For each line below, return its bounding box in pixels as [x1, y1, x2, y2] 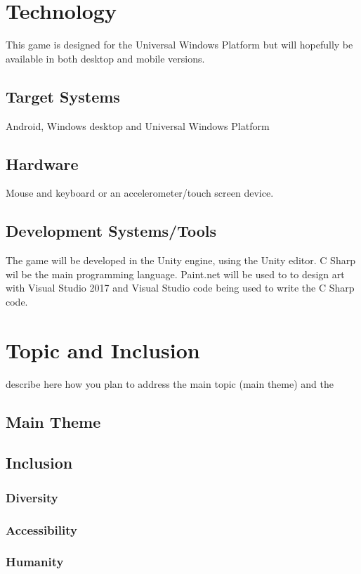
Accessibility [6, 521, 77, 538]
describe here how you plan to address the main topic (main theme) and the [6, 376, 334, 391]
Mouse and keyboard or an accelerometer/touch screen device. [6, 185, 274, 200]
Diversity [6, 488, 58, 506]
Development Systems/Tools [6, 220, 217, 242]
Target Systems [6, 85, 120, 107]
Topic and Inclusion [6, 335, 200, 364]
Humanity [6, 553, 64, 570]
